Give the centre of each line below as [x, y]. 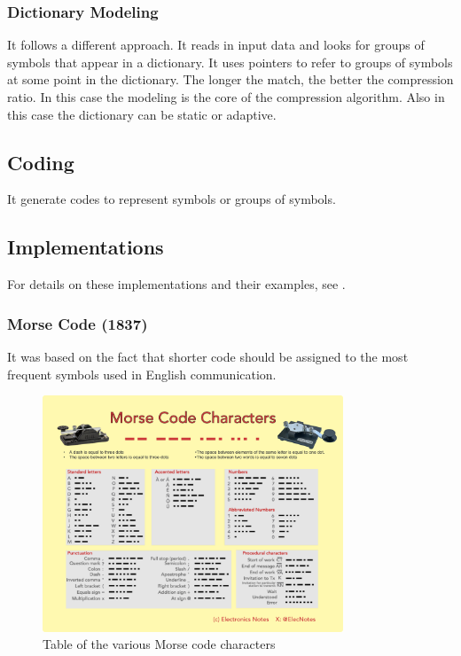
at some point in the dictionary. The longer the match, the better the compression [230, 79]
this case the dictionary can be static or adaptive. [142, 114]
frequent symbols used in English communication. [142, 374]
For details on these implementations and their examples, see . [176, 284]
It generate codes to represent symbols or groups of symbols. [172, 199]
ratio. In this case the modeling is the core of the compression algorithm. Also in [226, 97]
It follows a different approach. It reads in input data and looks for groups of [216, 45]
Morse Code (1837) [78, 323]
